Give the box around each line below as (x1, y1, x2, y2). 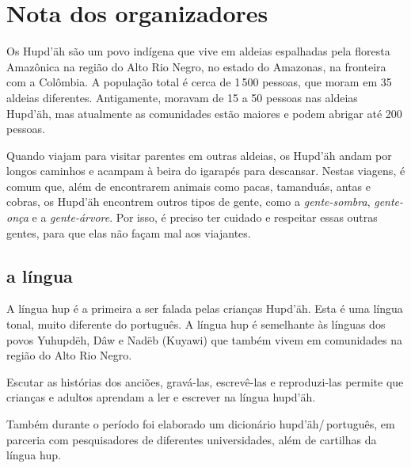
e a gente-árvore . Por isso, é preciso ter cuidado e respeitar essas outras (32, 209, 378, 226)
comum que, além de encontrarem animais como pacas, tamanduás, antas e (6, 177, 371, 194)
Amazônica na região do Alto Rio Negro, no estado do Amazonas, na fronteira (6, 58, 386, 74)
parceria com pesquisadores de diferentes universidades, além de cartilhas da (6, 431, 377, 447)
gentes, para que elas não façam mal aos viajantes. (6, 224, 251, 241)
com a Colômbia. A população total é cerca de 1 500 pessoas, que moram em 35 (6, 74, 392, 90)
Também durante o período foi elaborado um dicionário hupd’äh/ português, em (6, 416, 395, 432)
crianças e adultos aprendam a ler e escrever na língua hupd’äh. (6, 389, 316, 405)
